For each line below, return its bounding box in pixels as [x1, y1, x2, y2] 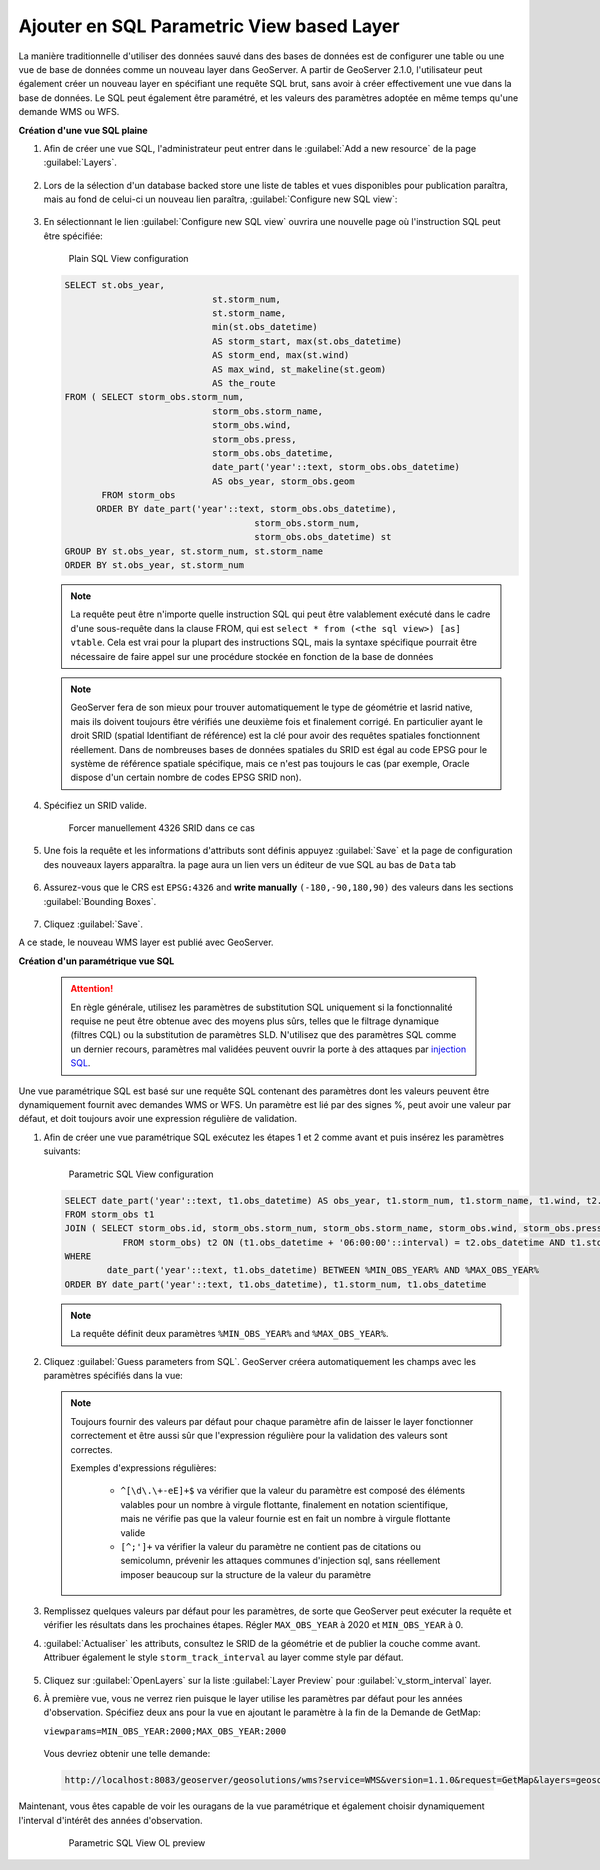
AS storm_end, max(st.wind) [211, 350, 350, 361]
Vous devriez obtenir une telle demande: [43, 1748, 211, 1760]
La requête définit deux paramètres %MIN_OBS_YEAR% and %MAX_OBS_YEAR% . [70, 1328, 389, 1340]
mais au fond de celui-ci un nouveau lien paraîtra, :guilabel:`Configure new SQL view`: [43, 193, 398, 205]
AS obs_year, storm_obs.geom [211, 475, 355, 487]
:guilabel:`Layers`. [43, 156, 117, 169]
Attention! [70, 983, 114, 995]
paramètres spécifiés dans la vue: [43, 1370, 184, 1381]
